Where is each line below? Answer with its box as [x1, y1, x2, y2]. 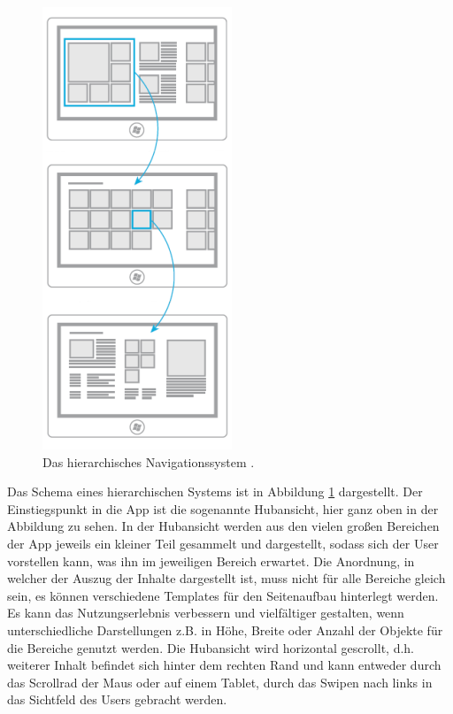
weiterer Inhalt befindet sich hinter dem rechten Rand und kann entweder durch [7, 656, 441, 674]
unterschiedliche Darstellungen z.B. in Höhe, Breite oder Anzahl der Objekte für [7, 620, 443, 639]
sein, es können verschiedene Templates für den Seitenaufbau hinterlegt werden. [7, 586, 439, 604]
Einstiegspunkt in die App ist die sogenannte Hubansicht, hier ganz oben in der [7, 499, 439, 518]
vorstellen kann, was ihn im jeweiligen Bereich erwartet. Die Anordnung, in [7, 551, 415, 570]
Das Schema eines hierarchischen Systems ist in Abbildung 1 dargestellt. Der [7, 482, 423, 501]
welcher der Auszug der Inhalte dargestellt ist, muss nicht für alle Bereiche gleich [7, 569, 446, 587]
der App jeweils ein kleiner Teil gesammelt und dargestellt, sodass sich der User [7, 534, 439, 552]
